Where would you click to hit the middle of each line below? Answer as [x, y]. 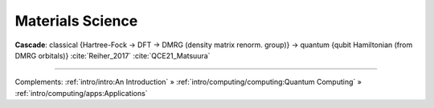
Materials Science [76, 21]
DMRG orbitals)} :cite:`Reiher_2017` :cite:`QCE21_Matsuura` [113, 55]
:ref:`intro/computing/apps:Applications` [81, 93]
